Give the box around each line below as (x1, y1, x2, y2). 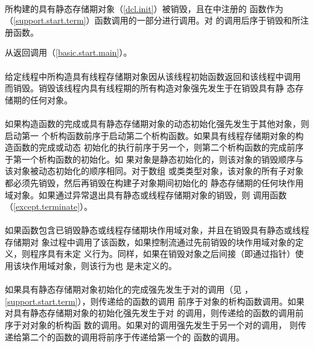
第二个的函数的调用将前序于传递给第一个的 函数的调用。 (21, 330, 245, 343)
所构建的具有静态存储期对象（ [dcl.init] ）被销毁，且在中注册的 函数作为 (5, 2, 284, 15)
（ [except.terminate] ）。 (5, 200, 93, 213)
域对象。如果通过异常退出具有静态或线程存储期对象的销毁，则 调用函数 (5, 188, 287, 201)
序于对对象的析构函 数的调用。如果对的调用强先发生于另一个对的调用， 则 (5, 319, 298, 331)
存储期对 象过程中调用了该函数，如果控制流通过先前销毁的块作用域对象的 (5, 235, 295, 248)
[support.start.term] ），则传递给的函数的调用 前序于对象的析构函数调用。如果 (5, 294, 305, 307)
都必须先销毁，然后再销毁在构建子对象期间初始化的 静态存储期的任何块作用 (5, 176, 304, 189)
